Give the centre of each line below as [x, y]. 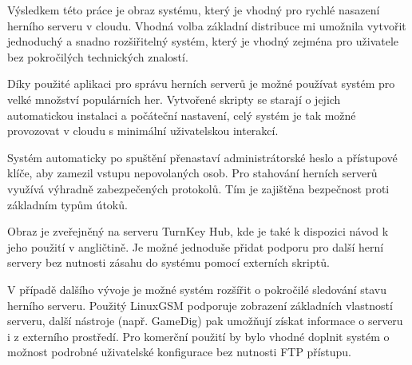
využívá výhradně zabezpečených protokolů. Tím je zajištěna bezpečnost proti [198, 188]
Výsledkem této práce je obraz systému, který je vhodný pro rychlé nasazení [194, 10]
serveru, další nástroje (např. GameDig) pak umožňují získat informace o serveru [205, 321]
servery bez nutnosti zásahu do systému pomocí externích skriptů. [168, 262]
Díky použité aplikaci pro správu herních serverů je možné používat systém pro [201, 83]
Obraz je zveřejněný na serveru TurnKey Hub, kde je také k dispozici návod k [198, 231]
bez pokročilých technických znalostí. [98, 56]
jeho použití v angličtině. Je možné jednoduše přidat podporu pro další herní [196, 246]
